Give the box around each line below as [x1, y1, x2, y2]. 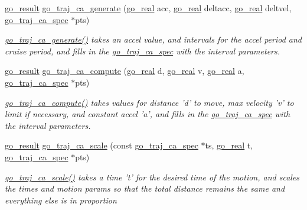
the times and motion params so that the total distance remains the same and [5, 182, 285, 195]
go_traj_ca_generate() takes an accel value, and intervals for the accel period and [5, 33, 302, 46]
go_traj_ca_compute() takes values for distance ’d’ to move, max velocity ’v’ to [5, 96, 294, 108]
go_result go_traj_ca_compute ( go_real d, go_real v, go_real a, [5, 64, 244, 77]
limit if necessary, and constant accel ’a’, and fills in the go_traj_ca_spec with [5, 108, 290, 120]
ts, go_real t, [205, 139, 253, 151]
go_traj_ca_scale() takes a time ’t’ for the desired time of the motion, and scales [5, 170, 300, 183]
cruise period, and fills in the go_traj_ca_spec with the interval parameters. [5, 44, 280, 57]
